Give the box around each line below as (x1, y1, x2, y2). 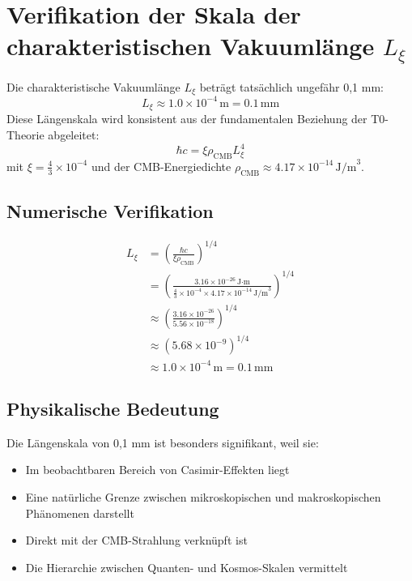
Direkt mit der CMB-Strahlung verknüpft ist (25, 532, 248, 549)
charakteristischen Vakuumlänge (6, 29, 375, 62)
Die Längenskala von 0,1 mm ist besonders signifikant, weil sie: (6, 434, 319, 451)
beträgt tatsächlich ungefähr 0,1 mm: (199, 79, 384, 96)
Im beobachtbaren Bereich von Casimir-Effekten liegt (25, 461, 290, 478)
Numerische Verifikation (6, 199, 214, 224)
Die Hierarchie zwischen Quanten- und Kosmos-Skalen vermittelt (25, 558, 348, 575)
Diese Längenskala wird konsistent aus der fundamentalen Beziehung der (6, 110, 367, 127)
